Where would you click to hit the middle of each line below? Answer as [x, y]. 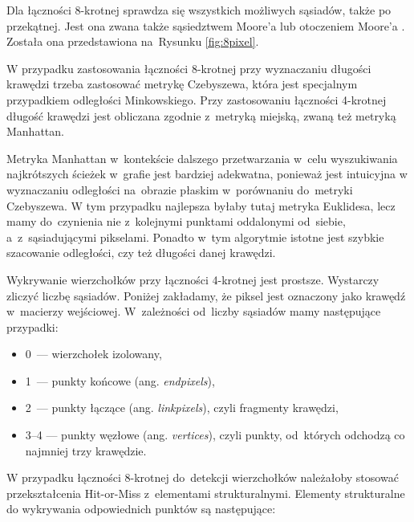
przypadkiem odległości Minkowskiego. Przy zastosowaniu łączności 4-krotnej [197, 99]
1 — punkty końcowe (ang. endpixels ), [120, 380]
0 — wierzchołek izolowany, [93, 354]
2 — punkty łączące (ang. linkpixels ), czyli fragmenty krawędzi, [182, 408]
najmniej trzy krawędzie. [86, 450]
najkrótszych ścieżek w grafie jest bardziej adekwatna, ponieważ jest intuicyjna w [207, 174]
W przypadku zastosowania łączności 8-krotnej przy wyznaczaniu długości [189, 68]
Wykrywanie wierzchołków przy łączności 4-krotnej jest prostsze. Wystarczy [193, 279]
